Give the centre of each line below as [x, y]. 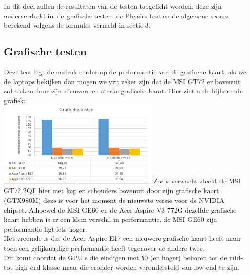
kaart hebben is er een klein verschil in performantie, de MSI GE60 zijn [111, 219]
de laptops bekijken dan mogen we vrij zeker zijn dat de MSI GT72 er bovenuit [122, 81]
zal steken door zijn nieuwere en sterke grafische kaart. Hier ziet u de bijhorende [124, 91]
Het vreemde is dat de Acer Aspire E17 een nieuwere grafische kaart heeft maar [123, 238]
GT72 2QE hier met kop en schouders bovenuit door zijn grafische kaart [112, 191]
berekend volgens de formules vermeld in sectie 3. [77, 25]
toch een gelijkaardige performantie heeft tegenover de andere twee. [104, 248]
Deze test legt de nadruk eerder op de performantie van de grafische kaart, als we [125, 71]
